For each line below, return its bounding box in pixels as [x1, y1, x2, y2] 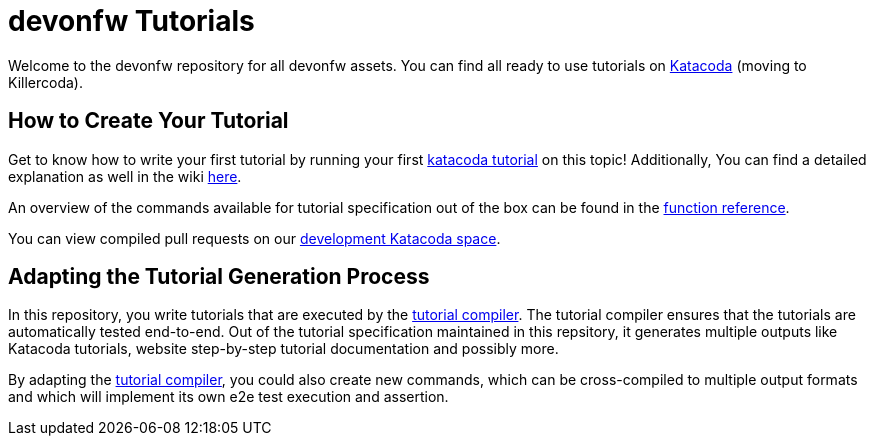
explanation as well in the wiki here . [8, 167, 242, 185]
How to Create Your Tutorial [8, 108, 289, 134]
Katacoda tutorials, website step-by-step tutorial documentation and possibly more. [8, 340, 559, 358]
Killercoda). [8, 73, 83, 91]
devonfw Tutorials [8, 4, 255, 38]
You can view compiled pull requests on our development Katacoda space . [8, 229, 501, 247]
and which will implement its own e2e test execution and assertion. [8, 388, 449, 406]
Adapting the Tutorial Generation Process [8, 264, 430, 290]
